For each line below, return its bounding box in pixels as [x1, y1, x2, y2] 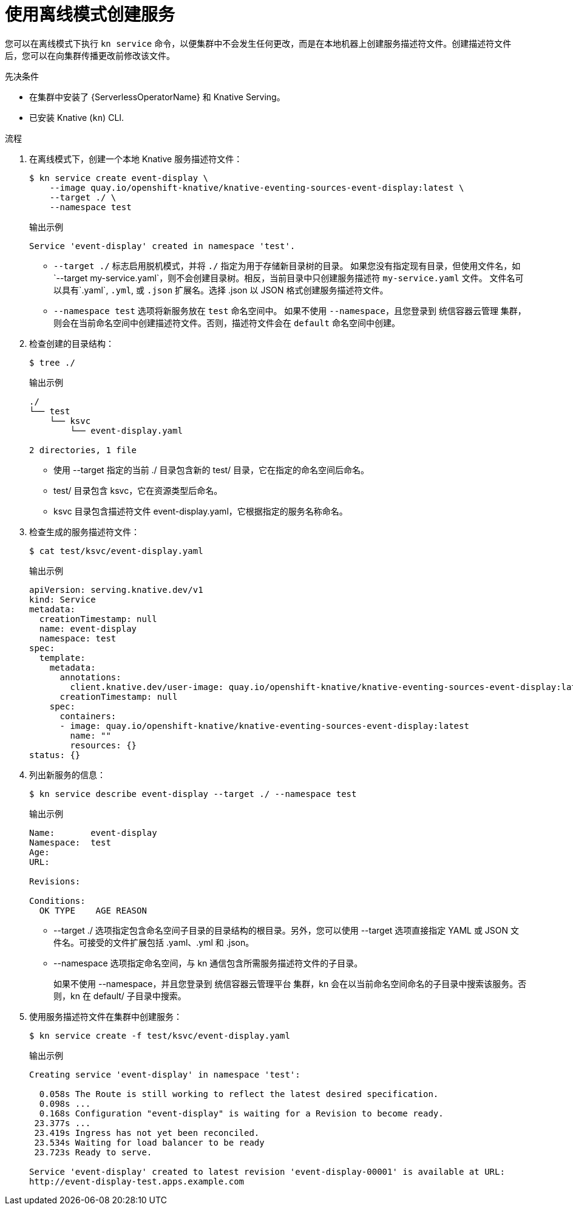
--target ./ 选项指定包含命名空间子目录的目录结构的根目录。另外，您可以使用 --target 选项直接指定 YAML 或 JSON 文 [53, 925, 520, 935]
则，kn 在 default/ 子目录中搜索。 [53, 990, 186, 1001]
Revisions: [29, 876, 81, 886]
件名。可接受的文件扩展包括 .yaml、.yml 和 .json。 [53, 937, 254, 948]
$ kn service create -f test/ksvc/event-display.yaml [29, 1030, 290, 1041]
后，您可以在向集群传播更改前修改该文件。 [5, 50, 175, 61]
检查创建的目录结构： [29, 338, 114, 349]
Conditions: [29, 895, 86, 906]
